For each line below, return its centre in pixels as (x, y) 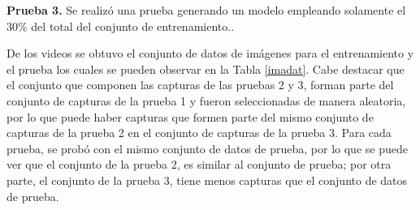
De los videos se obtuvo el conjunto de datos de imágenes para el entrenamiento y (210, 53)
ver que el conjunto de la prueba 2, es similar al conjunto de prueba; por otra (199, 164)
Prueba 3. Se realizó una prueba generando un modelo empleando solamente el (206, 10)
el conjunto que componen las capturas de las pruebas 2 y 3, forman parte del (200, 85)
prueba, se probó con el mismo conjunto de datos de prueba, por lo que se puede (207, 148)
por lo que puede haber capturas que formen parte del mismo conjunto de (190, 116)
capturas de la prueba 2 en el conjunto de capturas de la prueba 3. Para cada (199, 133)
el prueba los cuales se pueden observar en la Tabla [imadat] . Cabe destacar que (206, 69)
